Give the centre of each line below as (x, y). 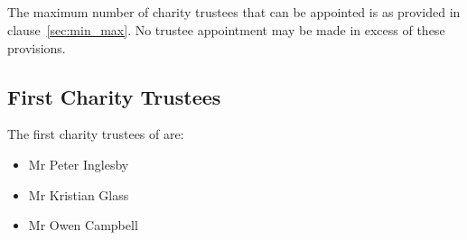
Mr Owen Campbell (83, 225)
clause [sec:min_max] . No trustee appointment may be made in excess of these (226, 29)
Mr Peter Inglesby (79, 164)
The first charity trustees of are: (96, 134)
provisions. (37, 47)
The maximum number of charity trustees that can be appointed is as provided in (234, 12)
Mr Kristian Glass (79, 194)
